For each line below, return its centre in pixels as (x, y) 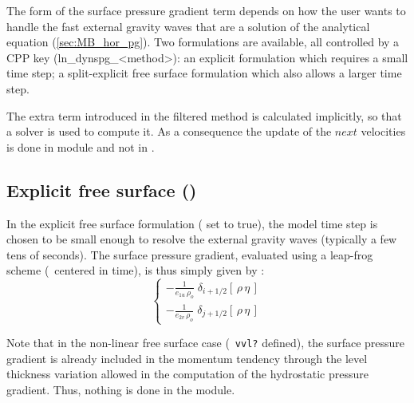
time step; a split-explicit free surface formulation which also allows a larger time (204, 73)
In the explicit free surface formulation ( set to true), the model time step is (192, 223)
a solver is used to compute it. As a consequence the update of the (169, 131)
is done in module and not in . (81, 146)
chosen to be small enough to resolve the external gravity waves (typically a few (202, 239)
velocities (383, 131)
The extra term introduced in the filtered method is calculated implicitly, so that (204, 115)
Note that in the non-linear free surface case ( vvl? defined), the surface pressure (206, 343)
